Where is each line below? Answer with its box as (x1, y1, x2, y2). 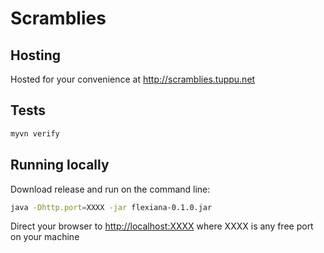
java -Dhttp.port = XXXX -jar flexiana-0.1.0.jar (10, 202, 213, 212)
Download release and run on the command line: (10, 183, 211, 195)
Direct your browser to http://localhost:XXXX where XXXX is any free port (10, 220, 314, 232)
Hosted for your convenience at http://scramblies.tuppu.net (10, 73, 256, 85)
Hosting (10, 47, 62, 64)
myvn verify (10, 128, 60, 139)
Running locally (10, 157, 110, 174)
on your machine (10, 231, 80, 243)
